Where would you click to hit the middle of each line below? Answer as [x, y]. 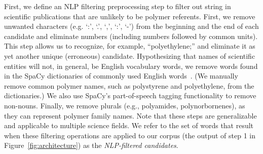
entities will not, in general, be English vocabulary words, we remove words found [131, 66]
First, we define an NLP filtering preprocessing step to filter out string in [118, 6]
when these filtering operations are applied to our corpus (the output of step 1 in [130, 135]
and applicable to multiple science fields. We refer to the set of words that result [129, 125]
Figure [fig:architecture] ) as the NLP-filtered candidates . [91, 145]
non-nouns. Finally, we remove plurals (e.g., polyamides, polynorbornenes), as [125, 105]
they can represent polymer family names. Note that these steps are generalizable [130, 115]
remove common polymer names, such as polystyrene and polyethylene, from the [129, 85]
